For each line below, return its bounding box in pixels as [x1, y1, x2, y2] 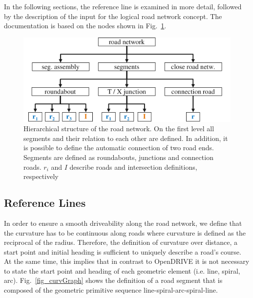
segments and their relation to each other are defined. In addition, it [23, 133, 228, 143]
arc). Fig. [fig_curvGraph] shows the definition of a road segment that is [4, 275, 223, 285]
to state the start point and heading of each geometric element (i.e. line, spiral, [4, 265, 240, 276]
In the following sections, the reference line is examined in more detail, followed [4, 1, 242, 11]
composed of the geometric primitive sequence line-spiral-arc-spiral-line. [4, 285, 218, 295]
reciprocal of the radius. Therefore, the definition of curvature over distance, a [4, 237, 238, 247]
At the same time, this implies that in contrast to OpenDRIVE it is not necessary [4, 256, 250, 266]
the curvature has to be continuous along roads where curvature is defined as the [4, 227, 246, 238]
